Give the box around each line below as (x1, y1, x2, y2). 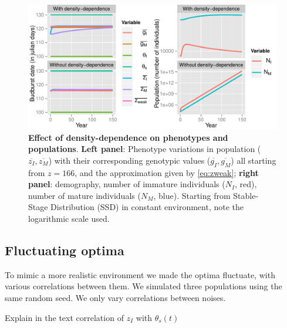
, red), (235, 178, 257, 190)
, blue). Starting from (153, 189, 231, 201)
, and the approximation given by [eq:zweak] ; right (75, 166, 259, 178)
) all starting (231, 154, 276, 166)
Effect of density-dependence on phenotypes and (28, 131, 228, 143)
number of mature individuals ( (28, 189, 141, 201)
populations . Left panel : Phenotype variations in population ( (28, 143, 261, 155)
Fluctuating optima (5, 241, 124, 259)
